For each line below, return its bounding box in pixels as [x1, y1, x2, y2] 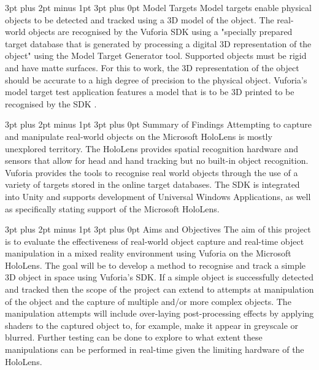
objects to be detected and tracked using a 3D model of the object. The [5, 13, 274, 26]
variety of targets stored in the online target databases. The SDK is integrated [5, 178, 300, 191]
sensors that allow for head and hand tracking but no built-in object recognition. [5, 154, 309, 167]
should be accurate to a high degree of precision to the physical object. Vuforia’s [5, 73, 307, 86]
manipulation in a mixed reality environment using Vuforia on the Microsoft [5, 247, 291, 260]
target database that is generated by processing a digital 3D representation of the [5, 37, 312, 50]
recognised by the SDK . [5, 97, 97, 110]
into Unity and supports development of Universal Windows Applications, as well [5, 190, 311, 202]
